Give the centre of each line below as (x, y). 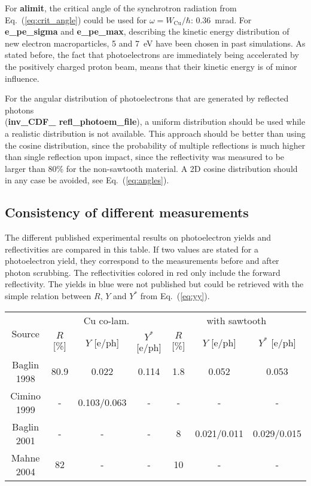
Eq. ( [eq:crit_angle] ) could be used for (76, 19)
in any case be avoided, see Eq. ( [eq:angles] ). (87, 180)
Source (25, 334)
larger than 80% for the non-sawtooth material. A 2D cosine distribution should (151, 168)
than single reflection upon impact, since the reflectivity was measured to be (145, 157)
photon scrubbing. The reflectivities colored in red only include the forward (143, 272)
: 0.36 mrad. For (221, 19)
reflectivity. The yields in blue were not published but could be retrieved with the (154, 284)
